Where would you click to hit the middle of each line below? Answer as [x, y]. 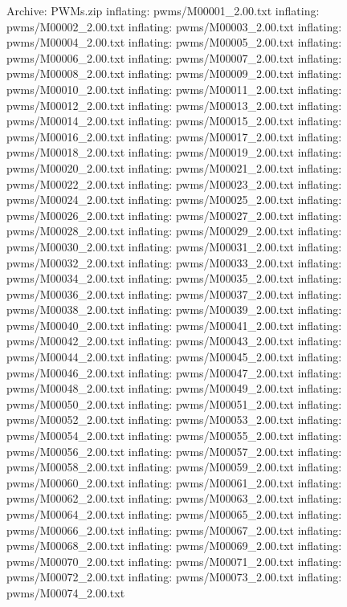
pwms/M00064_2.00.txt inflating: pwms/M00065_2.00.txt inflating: [174, 514]
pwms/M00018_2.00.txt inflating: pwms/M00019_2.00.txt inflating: [174, 152]
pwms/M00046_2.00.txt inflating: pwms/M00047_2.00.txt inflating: [174, 372]
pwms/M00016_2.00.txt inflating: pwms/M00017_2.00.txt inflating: [174, 136]
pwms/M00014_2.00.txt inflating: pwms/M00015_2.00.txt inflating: [174, 121]
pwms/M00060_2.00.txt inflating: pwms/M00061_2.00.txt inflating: [174, 482]
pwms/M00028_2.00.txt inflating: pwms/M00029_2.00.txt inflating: [174, 231]
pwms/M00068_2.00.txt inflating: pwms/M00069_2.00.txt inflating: [174, 546]
